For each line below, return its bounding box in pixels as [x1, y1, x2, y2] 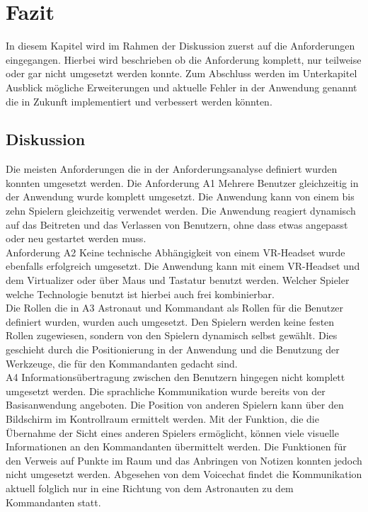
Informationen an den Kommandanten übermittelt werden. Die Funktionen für [6, 439, 347, 454]
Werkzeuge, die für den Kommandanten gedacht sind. [6, 355, 238, 370]
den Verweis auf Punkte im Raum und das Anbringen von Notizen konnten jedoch [6, 453, 362, 467]
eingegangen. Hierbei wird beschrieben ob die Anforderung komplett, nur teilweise [6, 52, 362, 67]
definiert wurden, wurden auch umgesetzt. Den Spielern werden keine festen [6, 314, 335, 329]
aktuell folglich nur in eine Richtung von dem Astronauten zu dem [6, 480, 294, 495]
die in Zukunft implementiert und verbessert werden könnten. [6, 93, 272, 108]
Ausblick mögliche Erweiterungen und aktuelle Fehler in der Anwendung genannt [6, 79, 357, 94]
